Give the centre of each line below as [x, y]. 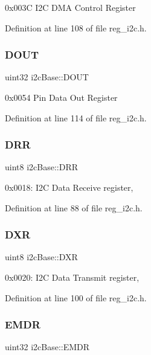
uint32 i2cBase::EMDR [47, 347]
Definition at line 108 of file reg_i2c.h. [76, 27]
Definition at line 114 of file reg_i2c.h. [76, 117]
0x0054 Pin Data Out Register [61, 97]
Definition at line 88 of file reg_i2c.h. [74, 207]
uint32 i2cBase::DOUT [47, 77]
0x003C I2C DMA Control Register [70, 7]
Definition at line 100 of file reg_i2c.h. [76, 297]
